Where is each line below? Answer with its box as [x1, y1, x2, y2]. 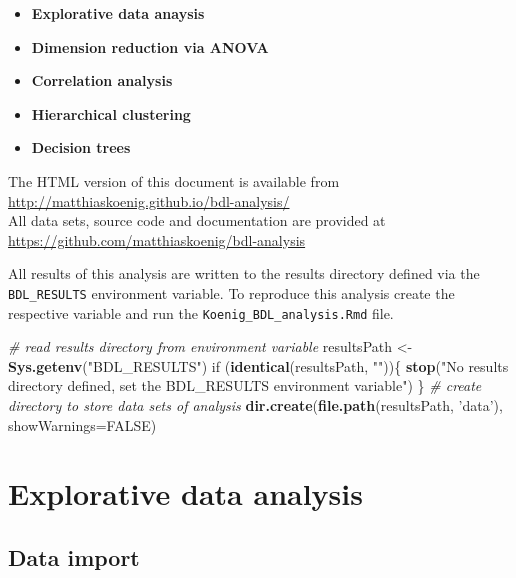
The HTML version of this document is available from [8, 170, 340, 191]
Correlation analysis [31, 70, 173, 91]
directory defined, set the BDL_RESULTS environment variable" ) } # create [8, 375, 482, 396]
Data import [8, 541, 140, 572]
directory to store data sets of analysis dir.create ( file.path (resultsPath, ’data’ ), [8, 395, 503, 416]
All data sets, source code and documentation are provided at [8, 210, 386, 231]
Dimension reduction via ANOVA [31, 36, 269, 57]
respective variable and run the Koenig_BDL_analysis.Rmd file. [8, 302, 394, 323]
